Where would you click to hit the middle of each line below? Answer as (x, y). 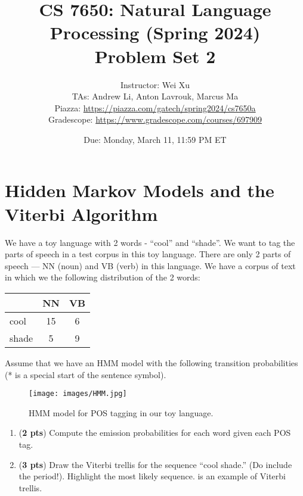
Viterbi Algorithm (81, 213)
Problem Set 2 (155, 56)
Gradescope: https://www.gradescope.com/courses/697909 (155, 119)
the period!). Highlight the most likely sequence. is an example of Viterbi (152, 476)
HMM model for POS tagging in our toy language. (121, 412)
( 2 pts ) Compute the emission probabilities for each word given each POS (155, 433)
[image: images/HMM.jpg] (78, 394)
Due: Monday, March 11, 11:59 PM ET (155, 139)
